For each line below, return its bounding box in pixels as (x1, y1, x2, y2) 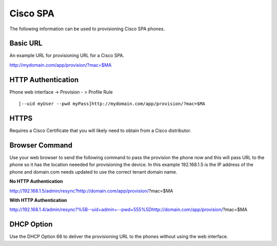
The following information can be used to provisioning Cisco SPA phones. (9, 26, 165, 32)
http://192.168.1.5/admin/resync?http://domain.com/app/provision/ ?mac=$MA (9, 187, 173, 194)
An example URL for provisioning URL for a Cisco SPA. (9, 52, 125, 59)
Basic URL (9, 39, 43, 48)
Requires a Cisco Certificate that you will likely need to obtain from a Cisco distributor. (9, 127, 192, 134)
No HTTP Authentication (9, 178, 63, 184)
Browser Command (9, 141, 73, 149)
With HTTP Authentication (9, 197, 67, 203)
